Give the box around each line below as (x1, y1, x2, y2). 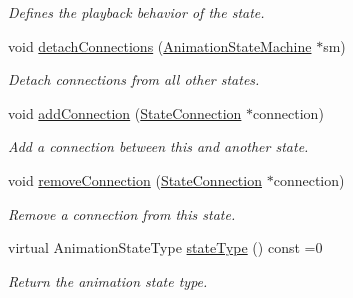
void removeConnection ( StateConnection (8, 169, 262, 190)
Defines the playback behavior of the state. (8, 2, 265, 22)
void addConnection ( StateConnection (8, 102, 242, 123)
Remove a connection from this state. (8, 203, 236, 224)
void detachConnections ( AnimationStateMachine (8, 35, 312, 56)
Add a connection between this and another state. (8, 136, 309, 157)
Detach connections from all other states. (8, 69, 260, 90)
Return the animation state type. (8, 270, 208, 291)
